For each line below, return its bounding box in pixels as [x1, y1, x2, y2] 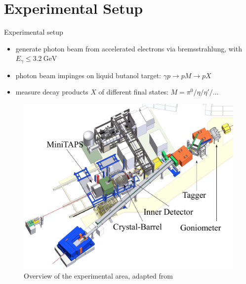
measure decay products [15, 87, 88, 97]
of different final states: [98, 87, 168, 97]
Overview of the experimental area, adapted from [24, 271, 173, 281]
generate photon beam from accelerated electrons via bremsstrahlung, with [15, 43, 242, 53]
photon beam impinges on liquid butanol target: [15, 70, 161, 80]
